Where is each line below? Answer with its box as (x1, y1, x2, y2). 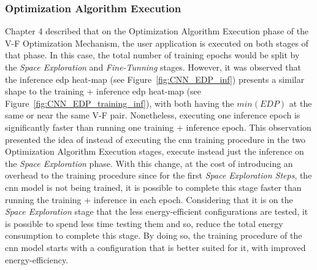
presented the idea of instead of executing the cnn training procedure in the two (5, 133, 305, 145)
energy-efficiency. (5, 253, 69, 266)
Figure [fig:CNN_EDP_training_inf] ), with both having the (5, 96, 234, 109)
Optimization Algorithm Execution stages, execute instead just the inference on (5, 145, 304, 158)
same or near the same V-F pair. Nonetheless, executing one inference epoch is (5, 109, 300, 121)
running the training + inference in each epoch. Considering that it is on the (5, 193, 293, 206)
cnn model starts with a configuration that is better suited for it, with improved (5, 241, 306, 253)
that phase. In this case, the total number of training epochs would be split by (5, 48, 300, 61)
